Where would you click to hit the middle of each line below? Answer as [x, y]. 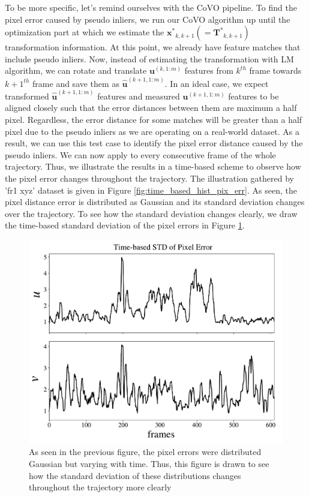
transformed [27, 96]
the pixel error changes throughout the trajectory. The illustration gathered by [149, 178]
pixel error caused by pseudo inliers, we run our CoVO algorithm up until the [148, 19]
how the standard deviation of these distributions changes [135, 475]
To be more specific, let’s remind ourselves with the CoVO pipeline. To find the [151, 7]
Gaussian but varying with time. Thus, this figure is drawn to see [149, 464]
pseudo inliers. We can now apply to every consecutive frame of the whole [140, 154]
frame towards [275, 70]
